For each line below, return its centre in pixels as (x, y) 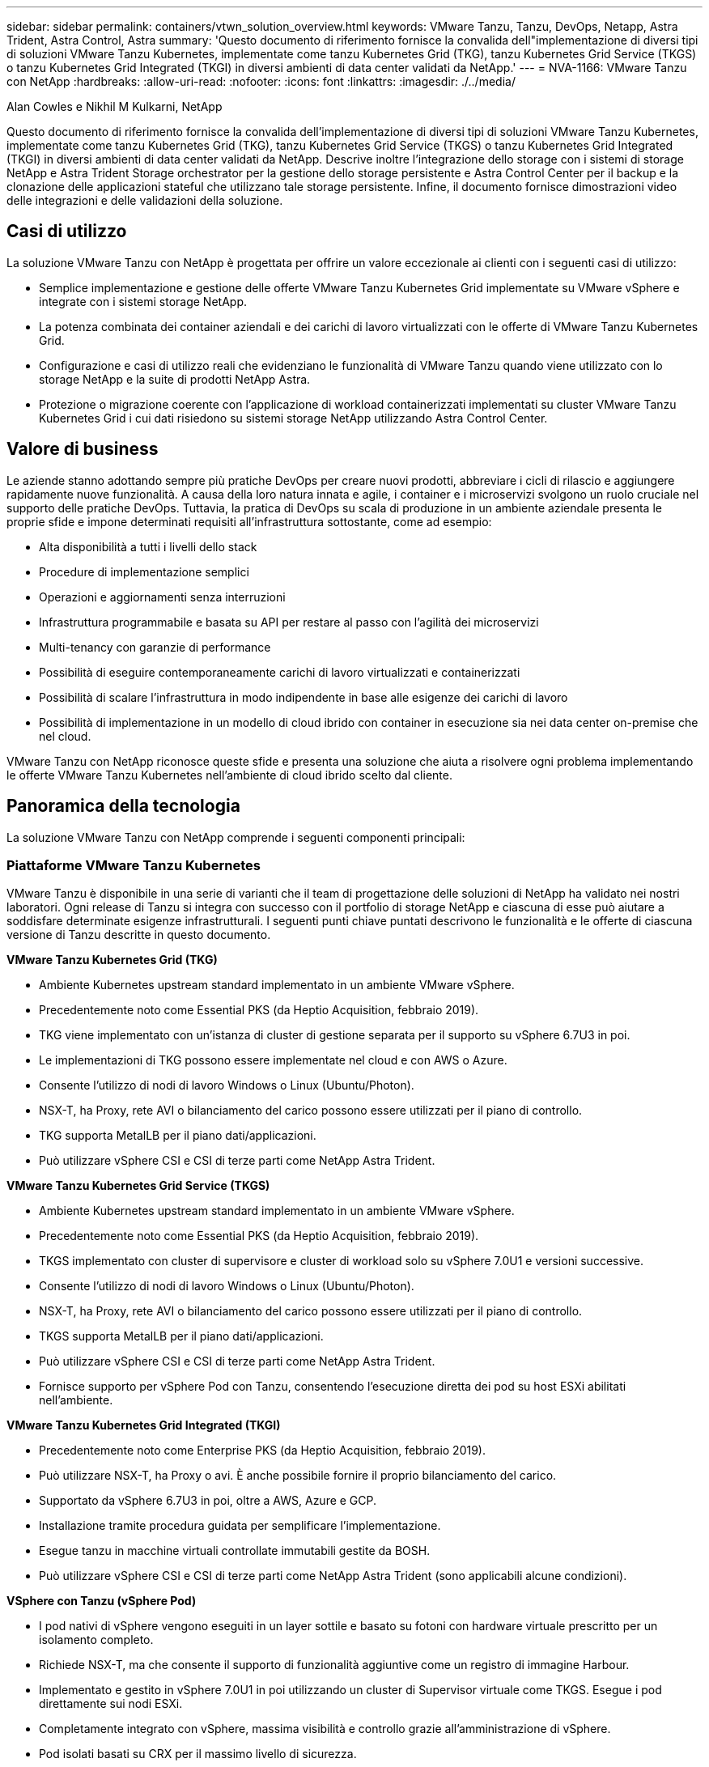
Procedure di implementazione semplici (144, 571)
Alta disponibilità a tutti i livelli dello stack (148, 546)
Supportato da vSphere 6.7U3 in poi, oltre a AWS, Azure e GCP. (208, 1501)
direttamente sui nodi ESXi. (111, 1704)
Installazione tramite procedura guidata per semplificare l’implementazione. (240, 1526)
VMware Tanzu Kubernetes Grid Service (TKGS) (138, 1186)
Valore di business (83, 449)
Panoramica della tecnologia (123, 806)
